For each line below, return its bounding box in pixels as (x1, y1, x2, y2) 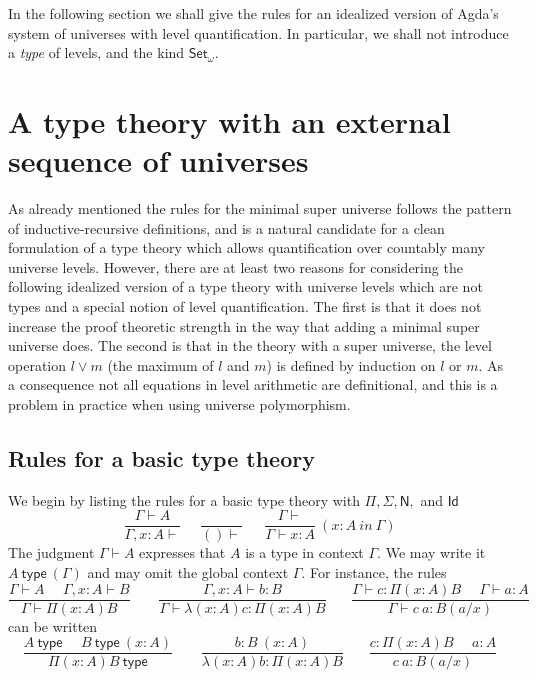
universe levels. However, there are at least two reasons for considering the (8, 256, 463, 277)
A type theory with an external (8, 100, 451, 141)
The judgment (8, 542, 95, 563)
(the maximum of (107, 354, 214, 375)
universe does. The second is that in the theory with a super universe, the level (8, 335, 492, 356)
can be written (8, 615, 98, 636)
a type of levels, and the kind (8, 42, 185, 63)
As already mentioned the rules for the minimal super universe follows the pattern (8, 198, 512, 219)
